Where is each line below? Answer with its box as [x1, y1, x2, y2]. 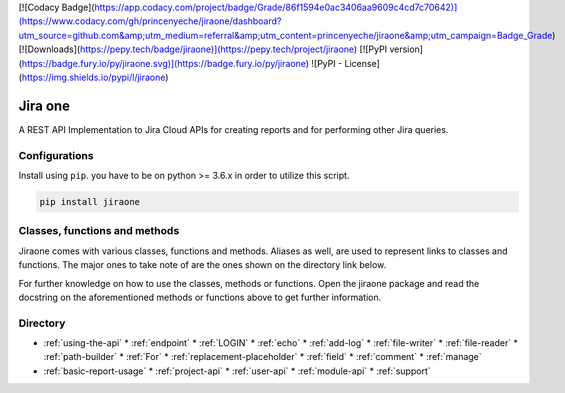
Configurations [18, 148, 94, 162]
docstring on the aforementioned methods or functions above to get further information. [18, 291, 382, 303]
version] [389, 43, 424, 55]
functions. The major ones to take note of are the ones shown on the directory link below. [18, 259, 387, 271]
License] [344, 57, 380, 69]
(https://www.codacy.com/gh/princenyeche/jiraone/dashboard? [18, 15, 282, 27]
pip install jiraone [39, 196, 140, 207]
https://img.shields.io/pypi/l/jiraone [21, 71, 166, 83]
